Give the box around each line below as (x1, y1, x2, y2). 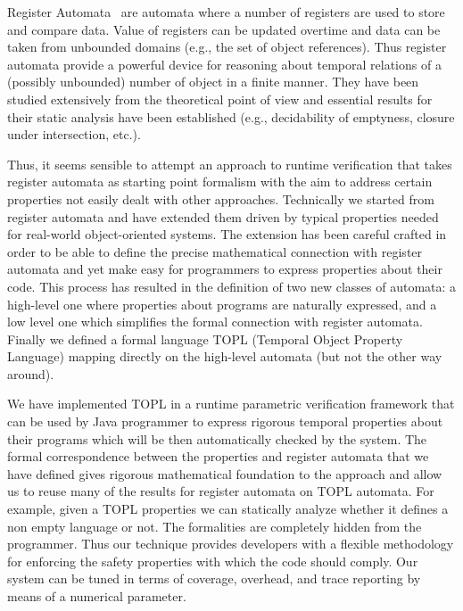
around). (7, 364, 54, 383)
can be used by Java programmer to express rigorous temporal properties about (7, 412, 443, 431)
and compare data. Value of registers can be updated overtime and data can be (7, 20, 441, 38)
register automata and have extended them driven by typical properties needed (7, 207, 439, 226)
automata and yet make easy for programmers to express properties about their (7, 260, 442, 278)
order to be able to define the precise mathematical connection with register (7, 242, 423, 260)
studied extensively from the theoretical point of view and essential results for (7, 89, 433, 108)
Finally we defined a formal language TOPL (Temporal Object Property (7, 329, 403, 348)
